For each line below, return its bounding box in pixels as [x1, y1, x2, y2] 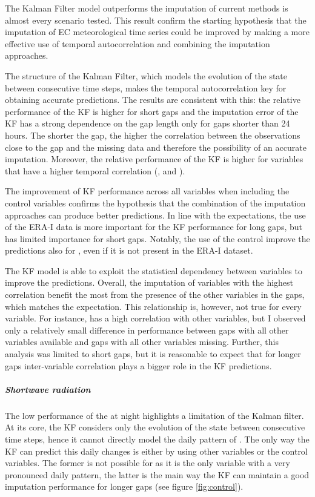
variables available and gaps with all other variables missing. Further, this [5, 335, 279, 348]
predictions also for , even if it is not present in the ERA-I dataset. [5, 244, 253, 257]
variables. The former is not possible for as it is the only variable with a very [5, 456, 290, 469]
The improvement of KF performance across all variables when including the [5, 185, 290, 197]
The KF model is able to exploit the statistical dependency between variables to [5, 264, 302, 277]
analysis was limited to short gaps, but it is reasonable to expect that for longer [5, 347, 301, 360]
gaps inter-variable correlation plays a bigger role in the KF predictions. [5, 359, 272, 372]
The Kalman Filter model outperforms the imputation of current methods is [5, 2, 288, 14]
